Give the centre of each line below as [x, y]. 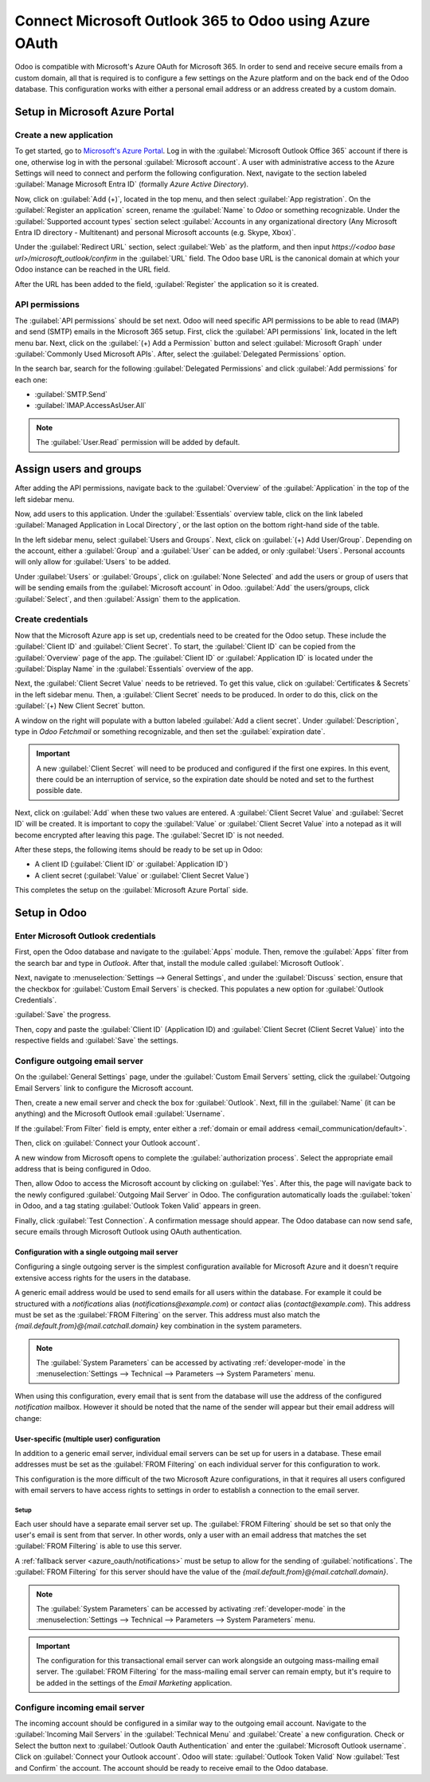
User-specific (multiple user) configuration [88, 1439]
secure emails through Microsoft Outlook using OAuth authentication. [128, 1231]
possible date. [59, 791]
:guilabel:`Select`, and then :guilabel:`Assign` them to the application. [127, 599]
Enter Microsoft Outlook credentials [85, 936]
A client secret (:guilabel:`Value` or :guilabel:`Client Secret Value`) [142, 875]
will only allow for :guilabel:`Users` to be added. [93, 562]
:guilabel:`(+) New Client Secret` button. [80, 706]
